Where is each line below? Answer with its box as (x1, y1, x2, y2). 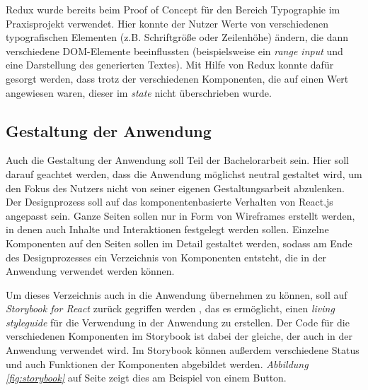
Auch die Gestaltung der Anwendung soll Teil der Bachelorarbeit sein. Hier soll (6, 153, 349, 167)
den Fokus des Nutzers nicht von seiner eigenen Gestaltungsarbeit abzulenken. (6, 180, 345, 195)
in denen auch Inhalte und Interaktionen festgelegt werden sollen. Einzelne (6, 222, 329, 237)
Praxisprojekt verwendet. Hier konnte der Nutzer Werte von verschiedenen (6, 16, 329, 30)
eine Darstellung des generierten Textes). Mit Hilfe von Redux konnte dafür (6, 57, 334, 72)
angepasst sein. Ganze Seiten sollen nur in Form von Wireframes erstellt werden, (6, 208, 355, 223)
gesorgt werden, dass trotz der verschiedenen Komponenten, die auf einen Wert (6, 71, 349, 85)
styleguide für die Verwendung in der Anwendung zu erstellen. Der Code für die (6, 314, 350, 329)
